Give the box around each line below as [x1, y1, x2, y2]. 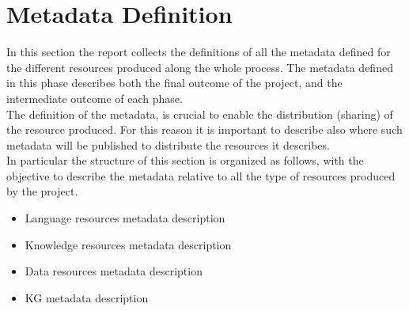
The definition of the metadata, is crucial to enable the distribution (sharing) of [6, 105, 393, 122]
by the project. [6, 183, 78, 199]
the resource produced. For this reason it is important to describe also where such [6, 121, 403, 138]
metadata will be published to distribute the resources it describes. [6, 136, 330, 153]
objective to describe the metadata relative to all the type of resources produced [6, 167, 396, 184]
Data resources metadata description [25, 263, 203, 279]
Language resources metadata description [25, 210, 225, 226]
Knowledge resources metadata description [25, 236, 232, 252]
